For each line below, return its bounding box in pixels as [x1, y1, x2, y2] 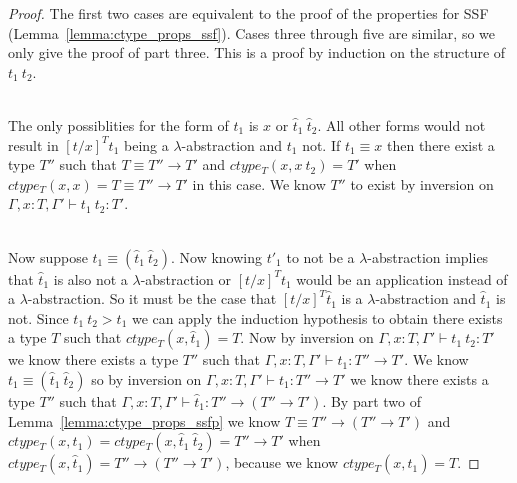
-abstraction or [140, 268, 232, 289]
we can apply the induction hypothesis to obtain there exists [132, 307, 503, 328]
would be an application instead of [296, 268, 508, 289]
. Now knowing [171, 246, 263, 267]
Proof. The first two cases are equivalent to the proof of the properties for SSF [8, 3, 489, 23]
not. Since [8, 307, 69, 328]
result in [8, 134, 59, 155]
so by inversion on [91, 368, 202, 389]
